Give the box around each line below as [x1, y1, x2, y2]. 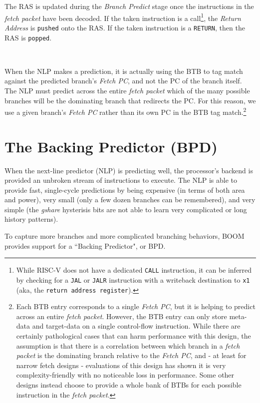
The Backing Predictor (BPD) [4, 136, 218, 156]
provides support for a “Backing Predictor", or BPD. [4, 240, 166, 251]
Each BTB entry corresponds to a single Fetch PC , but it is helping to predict [16, 301, 256, 312]
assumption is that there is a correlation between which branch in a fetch [16, 340, 240, 351]
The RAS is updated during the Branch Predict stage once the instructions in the [4, 1, 254, 11]
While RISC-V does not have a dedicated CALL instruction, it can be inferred [16, 265, 252, 275]
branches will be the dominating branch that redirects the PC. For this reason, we [4, 95, 256, 105]
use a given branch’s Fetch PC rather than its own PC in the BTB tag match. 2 [4, 105, 247, 117]
